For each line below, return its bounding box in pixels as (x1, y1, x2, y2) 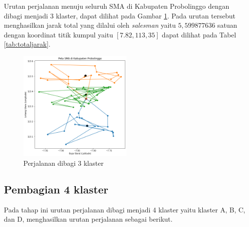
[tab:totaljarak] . (4, 39, 51, 49)
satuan (217, 20, 237, 30)
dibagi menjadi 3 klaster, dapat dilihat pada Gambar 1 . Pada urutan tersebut (4, 10, 235, 20)
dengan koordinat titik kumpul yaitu (4, 29, 113, 39)
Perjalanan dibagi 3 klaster (23, 157, 104, 168)
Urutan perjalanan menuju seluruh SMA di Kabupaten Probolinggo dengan (4, 1, 230, 11)
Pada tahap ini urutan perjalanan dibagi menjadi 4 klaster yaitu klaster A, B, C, (4, 204, 246, 214)
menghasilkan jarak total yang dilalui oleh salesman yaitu (4, 20, 176, 30)
